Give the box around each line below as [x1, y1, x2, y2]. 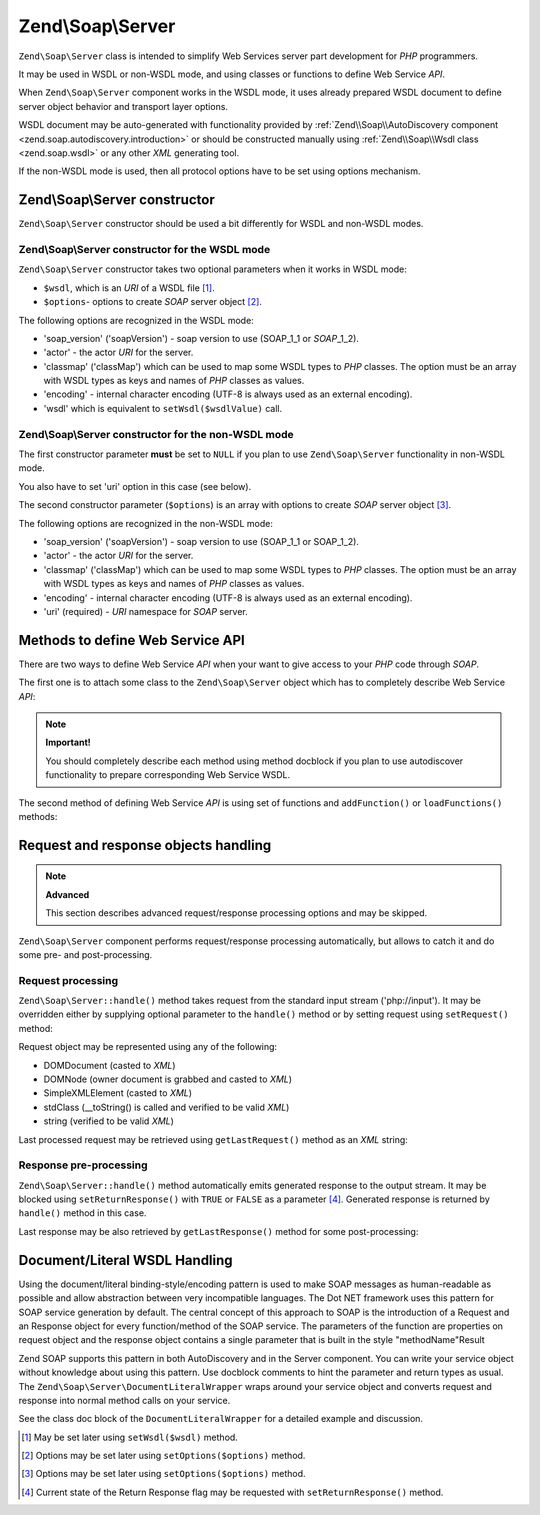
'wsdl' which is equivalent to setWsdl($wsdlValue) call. [43, 402, 283, 414]
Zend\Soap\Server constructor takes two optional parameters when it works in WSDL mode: [18, 263, 407, 275]
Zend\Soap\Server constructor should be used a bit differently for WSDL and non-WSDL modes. [18, 218, 424, 230]
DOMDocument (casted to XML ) [43, 1059, 176, 1071]
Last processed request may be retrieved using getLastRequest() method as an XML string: [18, 1133, 409, 1145]
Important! [45, 736, 91, 749]
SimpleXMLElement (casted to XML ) [43, 1087, 193, 1099]
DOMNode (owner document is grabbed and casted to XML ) [43, 1073, 293, 1085]
